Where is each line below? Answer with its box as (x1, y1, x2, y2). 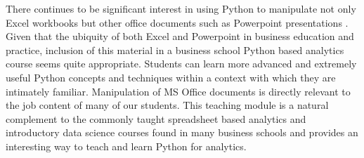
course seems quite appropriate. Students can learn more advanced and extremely (6, 56, 357, 71)
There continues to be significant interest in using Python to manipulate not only (6, 1, 356, 15)
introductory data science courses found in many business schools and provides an (6, 125, 358, 140)
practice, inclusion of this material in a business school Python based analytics (6, 42, 344, 57)
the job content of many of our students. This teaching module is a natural (6, 98, 329, 112)
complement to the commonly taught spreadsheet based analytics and (6, 111, 306, 126)
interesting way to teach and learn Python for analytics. (6, 138, 247, 153)
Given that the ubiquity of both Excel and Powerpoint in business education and (6, 29, 354, 44)
